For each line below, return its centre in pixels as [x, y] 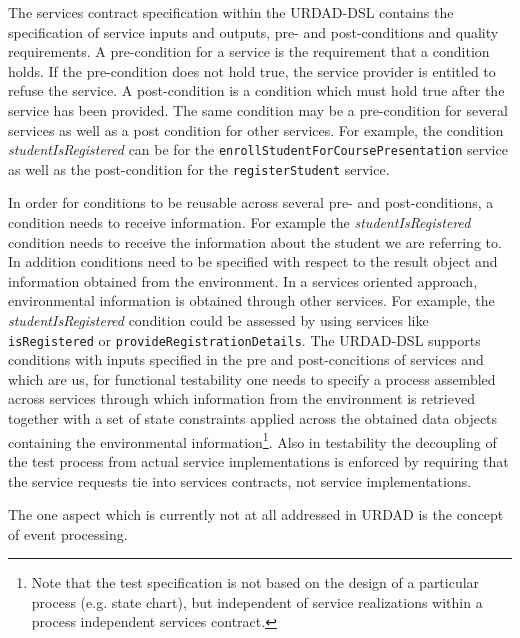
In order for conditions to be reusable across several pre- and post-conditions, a [251, 202]
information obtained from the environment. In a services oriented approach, [243, 280]
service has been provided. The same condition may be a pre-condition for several [258, 109]
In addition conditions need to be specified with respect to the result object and [253, 261]
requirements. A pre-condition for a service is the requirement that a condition [249, 51]
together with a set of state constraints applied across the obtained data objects [253, 418]
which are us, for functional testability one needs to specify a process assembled [252, 378]
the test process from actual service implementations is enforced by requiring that [258, 460]
